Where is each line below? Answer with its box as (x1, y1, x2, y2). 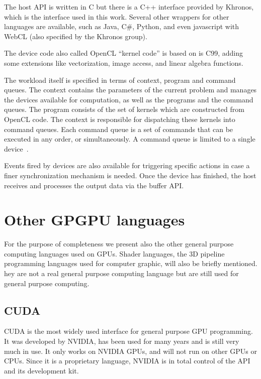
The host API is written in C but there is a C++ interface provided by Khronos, (4, 2, 254, 12)
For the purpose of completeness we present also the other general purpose (4, 238, 234, 249)
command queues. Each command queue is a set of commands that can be (4, 123, 233, 134)
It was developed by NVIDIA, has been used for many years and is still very (4, 335, 239, 346)
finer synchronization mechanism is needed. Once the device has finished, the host (4, 170, 256, 180)
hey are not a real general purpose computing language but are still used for (4, 268, 239, 278)
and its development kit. (4, 365, 79, 375)
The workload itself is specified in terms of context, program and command (4, 74, 236, 85)
